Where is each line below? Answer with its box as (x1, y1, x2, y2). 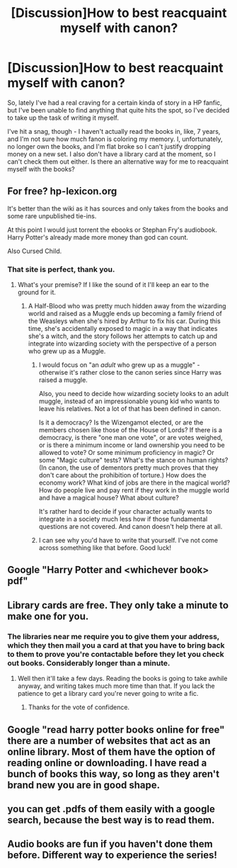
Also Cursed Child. (7, 247, 62, 255)
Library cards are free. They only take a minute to (7, 599, 229, 611)
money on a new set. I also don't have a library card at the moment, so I (7, 150, 216, 158)
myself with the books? (7, 164, 76, 173)
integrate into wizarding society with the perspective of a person (28, 339, 217, 348)
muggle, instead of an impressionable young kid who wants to (38, 397, 220, 405)
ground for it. (17, 288, 57, 297)
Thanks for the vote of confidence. (28, 703, 129, 711)
